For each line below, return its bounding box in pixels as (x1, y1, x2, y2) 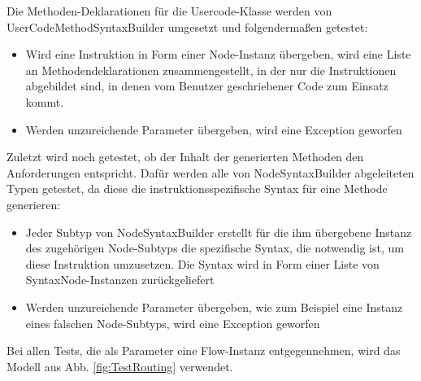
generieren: (7, 195, 61, 212)
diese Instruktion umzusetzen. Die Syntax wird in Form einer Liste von (25, 255, 380, 272)
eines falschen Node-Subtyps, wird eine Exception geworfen (25, 314, 320, 331)
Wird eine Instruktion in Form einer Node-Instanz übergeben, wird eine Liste (25, 46, 411, 63)
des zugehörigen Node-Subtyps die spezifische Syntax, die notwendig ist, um (25, 239, 404, 256)
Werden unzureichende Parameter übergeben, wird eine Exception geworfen (25, 120, 402, 138)
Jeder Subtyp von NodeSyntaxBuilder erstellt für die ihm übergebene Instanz (25, 223, 412, 240)
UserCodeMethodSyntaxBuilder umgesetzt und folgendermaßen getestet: (7, 18, 368, 35)
